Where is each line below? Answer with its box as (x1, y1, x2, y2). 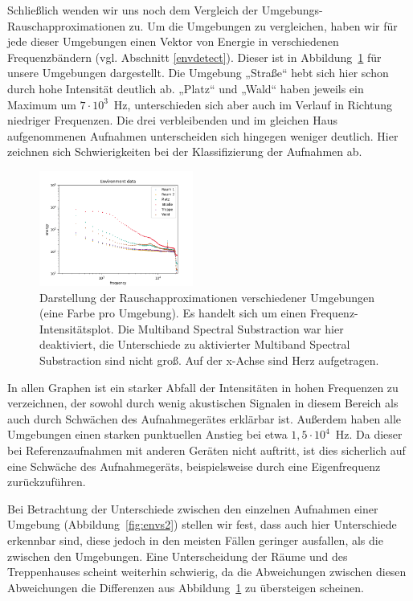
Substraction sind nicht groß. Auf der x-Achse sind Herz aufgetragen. (39, 352, 379, 368)
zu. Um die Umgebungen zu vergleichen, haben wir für (129, 17, 398, 34)
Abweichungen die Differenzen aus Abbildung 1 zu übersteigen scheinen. (7, 579, 364, 595)
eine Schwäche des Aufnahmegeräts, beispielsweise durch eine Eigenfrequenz (7, 457, 381, 474)
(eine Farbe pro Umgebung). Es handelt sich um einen (39, 305, 307, 321)
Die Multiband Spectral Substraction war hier (117, 320, 344, 337)
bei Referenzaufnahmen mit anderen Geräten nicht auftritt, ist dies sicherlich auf (7, 441, 406, 458)
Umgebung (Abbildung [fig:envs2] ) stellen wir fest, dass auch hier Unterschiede (7, 516, 397, 533)
